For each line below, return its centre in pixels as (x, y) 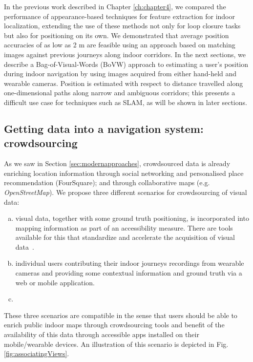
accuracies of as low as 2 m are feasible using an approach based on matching (120, 45)
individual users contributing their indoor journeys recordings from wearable (130, 263)
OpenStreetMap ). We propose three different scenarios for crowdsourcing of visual (126, 192)
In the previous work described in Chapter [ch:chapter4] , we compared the (115, 6)
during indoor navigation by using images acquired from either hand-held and (120, 74)
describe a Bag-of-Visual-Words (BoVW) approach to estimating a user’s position (126, 64)
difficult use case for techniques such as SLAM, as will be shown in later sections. (126, 102)
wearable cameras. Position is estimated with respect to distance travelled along (124, 83)
